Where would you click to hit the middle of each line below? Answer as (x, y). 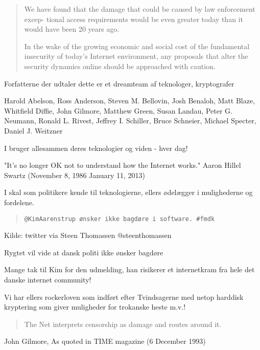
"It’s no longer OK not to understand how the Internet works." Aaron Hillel (123, 165)
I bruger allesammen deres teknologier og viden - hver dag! (96, 148)
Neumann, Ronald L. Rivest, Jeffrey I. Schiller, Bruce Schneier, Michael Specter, (130, 121)
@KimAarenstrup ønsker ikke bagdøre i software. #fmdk (120, 219)
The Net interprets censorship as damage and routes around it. (123, 324)
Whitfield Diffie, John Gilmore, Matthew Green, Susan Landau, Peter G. (118, 110)
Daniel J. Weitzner (33, 130)
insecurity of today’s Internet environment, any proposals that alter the (136, 56)
